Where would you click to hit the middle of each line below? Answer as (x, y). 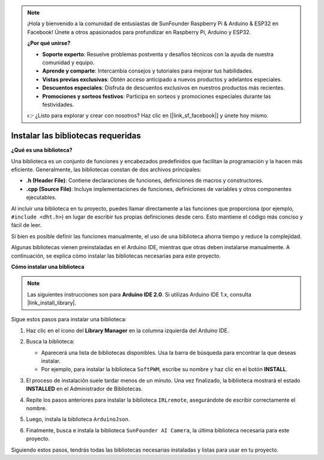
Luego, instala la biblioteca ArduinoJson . (78, 419)
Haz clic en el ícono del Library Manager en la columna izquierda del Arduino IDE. (127, 330)
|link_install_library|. (52, 303)
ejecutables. (41, 198)
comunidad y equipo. (68, 62)
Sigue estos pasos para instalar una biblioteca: (69, 319)
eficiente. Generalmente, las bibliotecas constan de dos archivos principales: (106, 169)
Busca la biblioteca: (50, 342)
